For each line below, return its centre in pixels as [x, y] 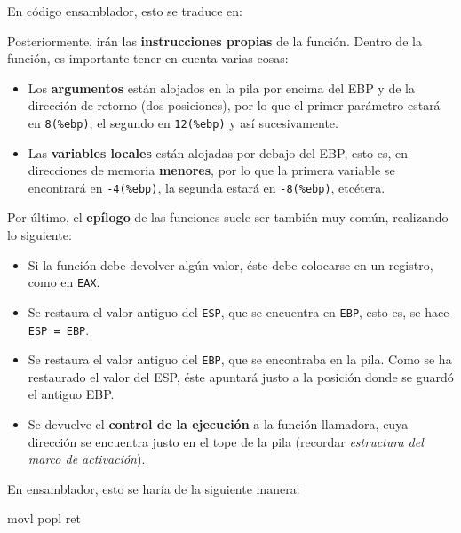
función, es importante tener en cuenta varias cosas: [148, 58]
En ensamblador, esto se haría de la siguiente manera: [154, 488]
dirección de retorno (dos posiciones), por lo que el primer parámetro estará [234, 105]
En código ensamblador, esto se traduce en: [125, 11]
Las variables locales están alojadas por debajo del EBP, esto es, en [218, 152]
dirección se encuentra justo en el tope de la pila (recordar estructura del [226, 441]
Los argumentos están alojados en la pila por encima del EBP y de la [221, 88]
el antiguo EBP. [71, 394]
